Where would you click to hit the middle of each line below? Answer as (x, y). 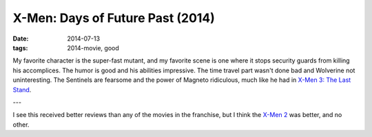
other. (21, 125)
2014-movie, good (93, 48)
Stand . (22, 89)
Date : (21, 39)
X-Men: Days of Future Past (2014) (114, 18)
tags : (20, 48)
